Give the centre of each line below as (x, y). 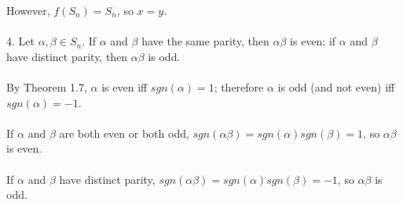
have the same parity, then (205, 41)
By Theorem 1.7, (47, 86)
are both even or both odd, (124, 133)
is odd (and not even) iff (336, 86)
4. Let (20, 41)
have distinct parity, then (67, 56)
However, (28, 10)
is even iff (125, 86)
